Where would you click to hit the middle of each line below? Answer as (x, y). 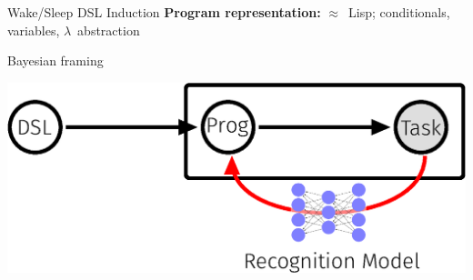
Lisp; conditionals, (399, 12)
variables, (34, 30)
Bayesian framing (55, 60)
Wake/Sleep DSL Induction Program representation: (164, 12)
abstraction (109, 30)
